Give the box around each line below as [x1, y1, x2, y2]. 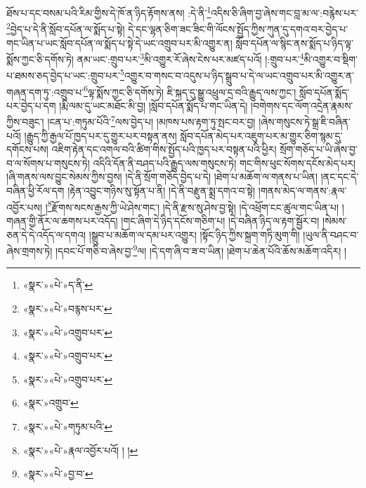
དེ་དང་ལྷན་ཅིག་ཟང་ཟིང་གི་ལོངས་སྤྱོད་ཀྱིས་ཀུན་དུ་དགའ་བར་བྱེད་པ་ [128, 21, 348, 36]
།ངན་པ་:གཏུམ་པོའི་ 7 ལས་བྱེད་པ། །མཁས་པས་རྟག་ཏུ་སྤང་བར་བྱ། [47, 112, 256, 129]
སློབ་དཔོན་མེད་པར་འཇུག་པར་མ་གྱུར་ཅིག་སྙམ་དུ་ [180, 128, 343, 143]
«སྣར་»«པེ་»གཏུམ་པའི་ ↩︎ [22, 418, 113, 433]
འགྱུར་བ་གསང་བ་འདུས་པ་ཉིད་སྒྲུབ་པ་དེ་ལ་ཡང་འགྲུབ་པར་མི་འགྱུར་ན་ [124, 68, 355, 82]
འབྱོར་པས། [6, 199, 42, 214]
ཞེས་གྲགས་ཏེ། [6, 243, 53, 258]
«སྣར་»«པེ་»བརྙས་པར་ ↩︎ [22, 301, 112, 315]
